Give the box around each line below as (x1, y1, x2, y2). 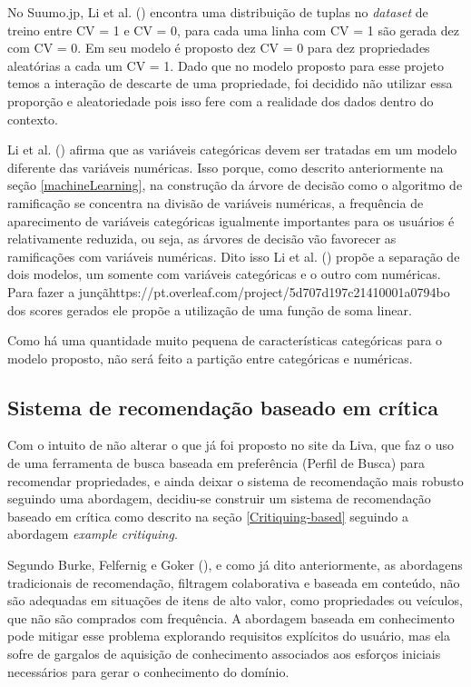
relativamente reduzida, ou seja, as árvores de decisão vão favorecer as (7, 229, 397, 248)
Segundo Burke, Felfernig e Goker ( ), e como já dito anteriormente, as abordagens (7, 555, 463, 574)
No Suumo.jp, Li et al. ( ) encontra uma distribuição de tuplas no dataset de (7, 3, 428, 21)
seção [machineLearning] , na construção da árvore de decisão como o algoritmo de (7, 175, 463, 194)
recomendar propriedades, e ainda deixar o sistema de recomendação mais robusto (7, 471, 464, 490)
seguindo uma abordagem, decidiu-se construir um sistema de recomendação (7, 489, 431, 508)
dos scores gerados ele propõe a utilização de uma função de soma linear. (7, 300, 412, 319)
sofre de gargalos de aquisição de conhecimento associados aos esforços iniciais (7, 644, 441, 663)
